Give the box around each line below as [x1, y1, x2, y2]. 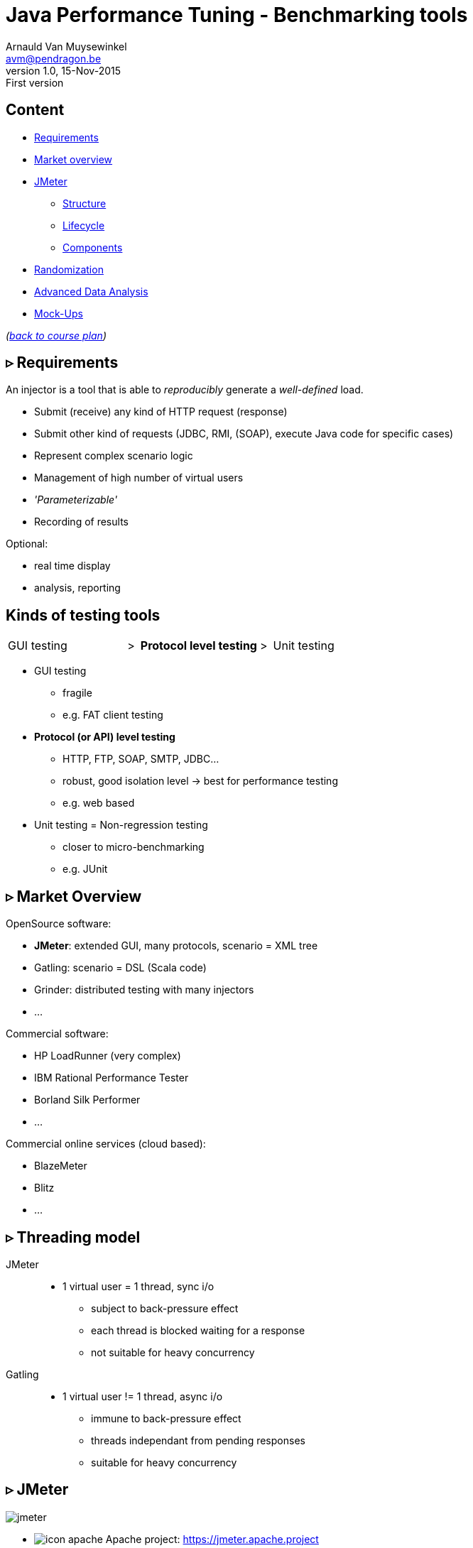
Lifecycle [62, 219, 105, 231]
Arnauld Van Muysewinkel [6, 40, 127, 53]
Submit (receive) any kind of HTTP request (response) [34, 405, 288, 418]
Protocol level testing [140, 638, 257, 653]
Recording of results [34, 516, 129, 528]
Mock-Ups [34, 307, 83, 320]
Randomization [34, 263, 104, 276]
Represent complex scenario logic [34, 449, 193, 462]
